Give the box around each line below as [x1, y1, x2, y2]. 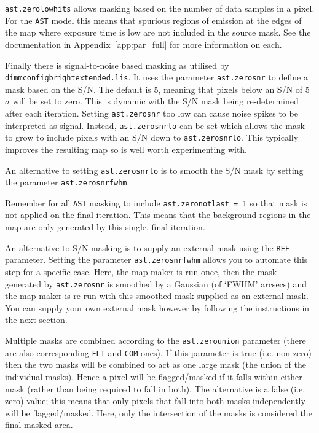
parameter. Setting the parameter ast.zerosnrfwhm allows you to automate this [5, 253, 308, 266]
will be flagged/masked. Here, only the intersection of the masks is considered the [5, 406, 312, 419]
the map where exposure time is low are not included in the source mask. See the [5, 26, 311, 39]
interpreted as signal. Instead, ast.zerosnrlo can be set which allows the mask [5, 119, 305, 131]
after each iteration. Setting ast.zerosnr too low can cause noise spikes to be [5, 106, 298, 119]
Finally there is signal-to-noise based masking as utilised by [5, 58, 229, 71]
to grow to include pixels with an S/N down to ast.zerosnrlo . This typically [5, 131, 299, 144]
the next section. [5, 313, 68, 326]
